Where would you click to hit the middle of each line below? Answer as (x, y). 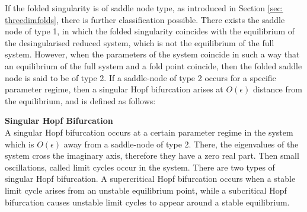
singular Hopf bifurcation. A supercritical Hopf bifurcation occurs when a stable (150, 179)
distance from (277, 89)
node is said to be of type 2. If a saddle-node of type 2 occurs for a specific (140, 77)
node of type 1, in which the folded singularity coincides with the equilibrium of (150, 31)
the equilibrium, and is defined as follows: (80, 100)
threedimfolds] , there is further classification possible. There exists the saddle (145, 19)
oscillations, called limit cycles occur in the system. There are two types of (140, 167)
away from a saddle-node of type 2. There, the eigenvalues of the (181, 144)
